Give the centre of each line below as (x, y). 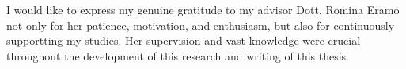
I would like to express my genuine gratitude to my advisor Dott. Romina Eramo (203, 9)
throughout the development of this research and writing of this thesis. (178, 55)
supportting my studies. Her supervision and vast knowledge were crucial (184, 40)
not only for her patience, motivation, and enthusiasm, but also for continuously (201, 25)
